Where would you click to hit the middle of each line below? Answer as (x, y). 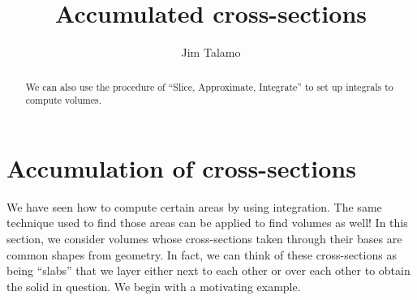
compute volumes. (63, 100)
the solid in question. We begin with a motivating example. (154, 286)
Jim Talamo (211, 52)
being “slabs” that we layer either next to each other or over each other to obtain (208, 270)
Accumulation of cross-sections (181, 167)
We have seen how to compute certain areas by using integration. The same (194, 206)
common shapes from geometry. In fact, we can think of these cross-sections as (202, 254)
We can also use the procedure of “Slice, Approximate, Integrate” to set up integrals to (209, 86)
